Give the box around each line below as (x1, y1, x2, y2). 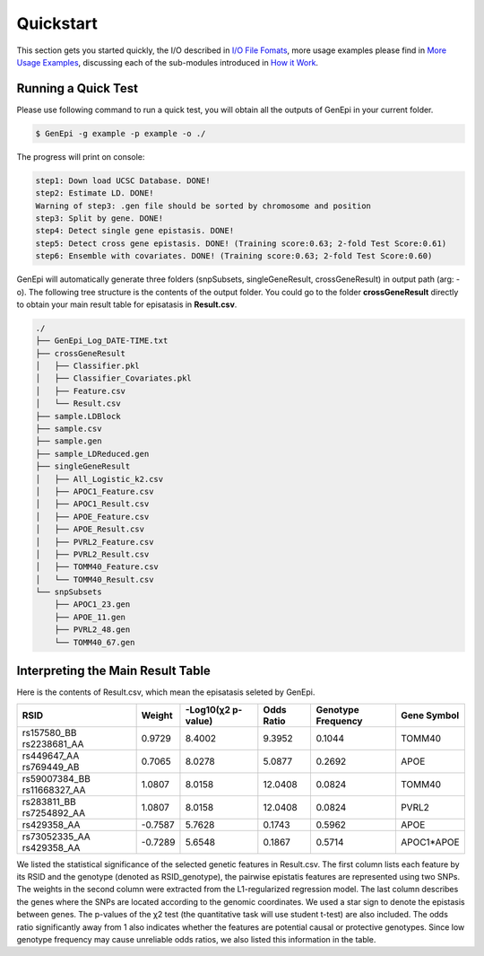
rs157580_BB (22, 726, 77, 739)
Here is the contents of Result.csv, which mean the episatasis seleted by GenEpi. (16, 687, 315, 697)
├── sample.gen (35, 436, 102, 446)
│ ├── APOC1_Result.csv (35, 499, 150, 509)
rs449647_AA (22, 750, 80, 762)
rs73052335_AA (22, 830, 91, 843)
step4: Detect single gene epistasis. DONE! (35, 225, 235, 236)
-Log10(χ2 (185, 703, 230, 715)
